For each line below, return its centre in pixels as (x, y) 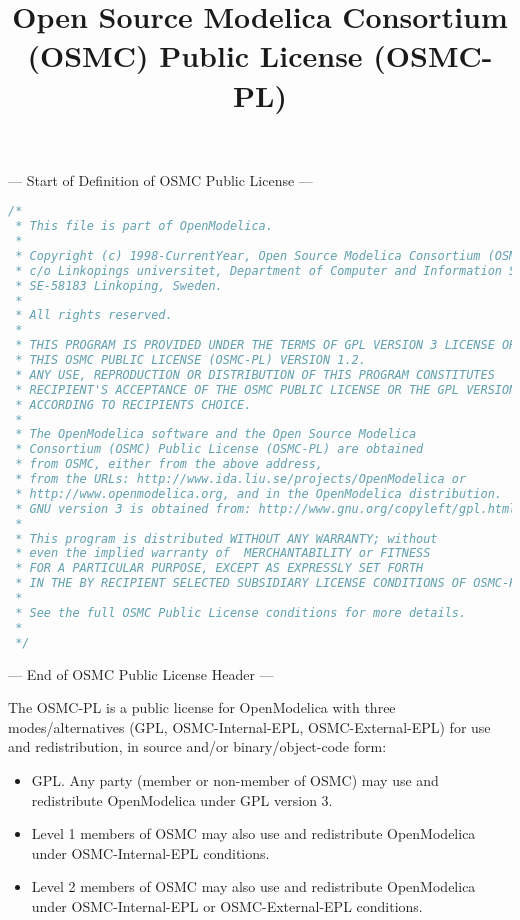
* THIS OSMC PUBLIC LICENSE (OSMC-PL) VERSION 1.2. (190, 360)
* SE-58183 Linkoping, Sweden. (119, 285)
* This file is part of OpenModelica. (144, 226)
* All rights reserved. (94, 315)
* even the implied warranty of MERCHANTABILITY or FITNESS (223, 553)
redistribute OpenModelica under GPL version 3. (182, 799)
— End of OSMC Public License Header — (141, 673)
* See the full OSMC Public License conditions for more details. (241, 612)
